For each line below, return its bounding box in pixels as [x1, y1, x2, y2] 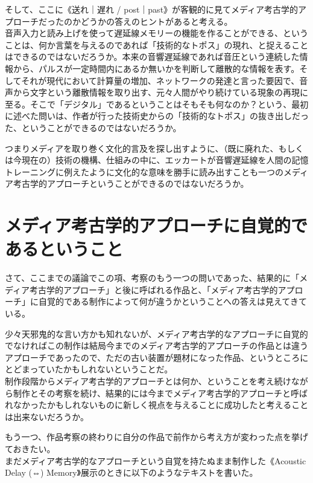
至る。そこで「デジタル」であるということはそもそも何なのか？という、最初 [5, 97, 309, 110]
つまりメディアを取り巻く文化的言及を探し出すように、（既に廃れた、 [5, 141, 279, 154]
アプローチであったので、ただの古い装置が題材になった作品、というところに [5, 351, 309, 363]
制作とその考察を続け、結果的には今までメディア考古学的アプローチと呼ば [13, 386, 308, 399]
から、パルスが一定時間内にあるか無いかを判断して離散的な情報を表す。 [13, 62, 300, 74]
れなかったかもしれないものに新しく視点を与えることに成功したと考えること [5, 398, 309, 411]
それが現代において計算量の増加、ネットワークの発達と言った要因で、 [21, 74, 300, 86]
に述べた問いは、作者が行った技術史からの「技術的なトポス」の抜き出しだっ [5, 109, 309, 122]
